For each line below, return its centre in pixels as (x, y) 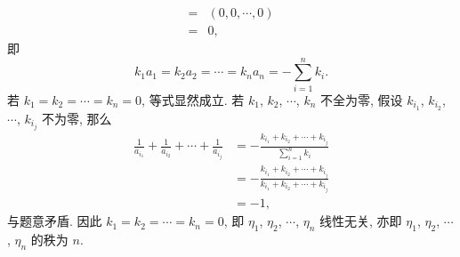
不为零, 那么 (77, 118)
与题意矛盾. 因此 (55, 221)
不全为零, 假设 (362, 99)
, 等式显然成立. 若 (193, 99)
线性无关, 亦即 (361, 221)
